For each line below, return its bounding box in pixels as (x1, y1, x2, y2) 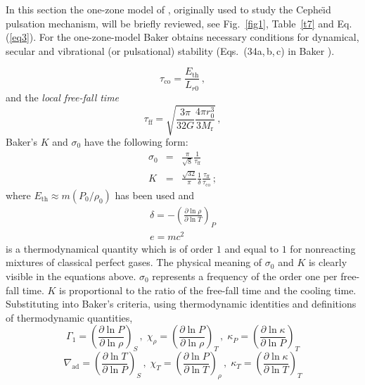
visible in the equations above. (6, 268, 136, 283)
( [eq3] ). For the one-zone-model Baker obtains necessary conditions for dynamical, (6, 30, 359, 44)
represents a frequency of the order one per (152, 268, 338, 283)
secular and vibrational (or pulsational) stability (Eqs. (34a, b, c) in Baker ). (6, 43, 335, 58)
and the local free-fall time (6, 89, 120, 104)
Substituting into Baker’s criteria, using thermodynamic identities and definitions (6, 296, 357, 311)
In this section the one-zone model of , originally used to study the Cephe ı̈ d (6, 2, 331, 16)
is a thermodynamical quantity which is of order (6, 241, 214, 255)
